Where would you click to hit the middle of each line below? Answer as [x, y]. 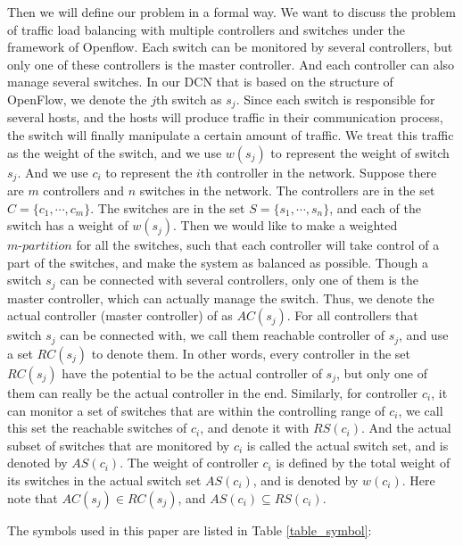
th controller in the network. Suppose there [318, 172]
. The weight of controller [189, 463]
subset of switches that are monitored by [119, 445]
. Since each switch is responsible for [335, 99]
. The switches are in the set [168, 207]
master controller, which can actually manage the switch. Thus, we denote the [221, 298]
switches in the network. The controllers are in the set [287, 190]
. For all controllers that [352, 315]
